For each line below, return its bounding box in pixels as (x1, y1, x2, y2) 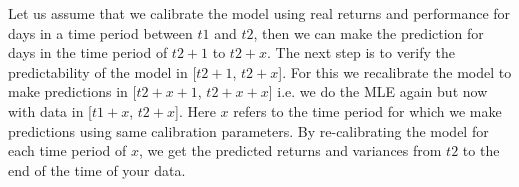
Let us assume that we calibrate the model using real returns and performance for (8, 3, 511, 23)
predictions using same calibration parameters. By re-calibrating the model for (8, 120, 489, 141)
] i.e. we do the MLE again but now (268, 81, 488, 102)
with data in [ (8, 100, 93, 121)
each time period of (8, 140, 127, 161)
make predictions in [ (8, 81, 137, 102)
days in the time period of (8, 42, 168, 63)
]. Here (174, 100, 216, 121)
